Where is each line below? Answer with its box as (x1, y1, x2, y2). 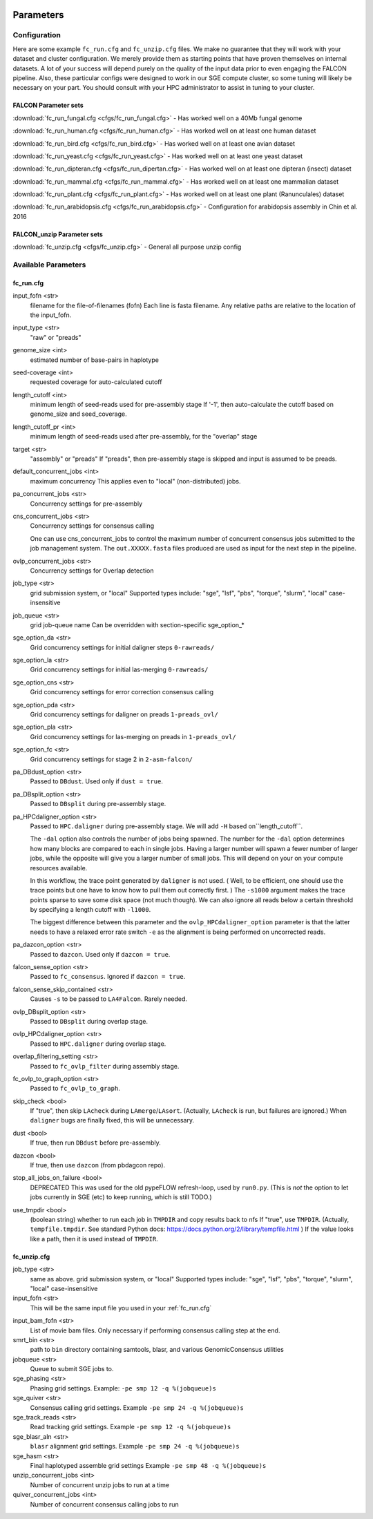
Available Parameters (12, 260, 86, 269)
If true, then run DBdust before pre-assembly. (30, 1138, 162, 1147)
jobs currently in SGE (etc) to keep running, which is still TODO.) (30, 1193, 212, 1201)
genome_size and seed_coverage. (30, 410, 127, 418)
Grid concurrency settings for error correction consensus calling (30, 688, 214, 696)
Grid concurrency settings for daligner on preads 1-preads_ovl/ (30, 710, 219, 718)
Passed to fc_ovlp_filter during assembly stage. (30, 1062, 180, 1070)
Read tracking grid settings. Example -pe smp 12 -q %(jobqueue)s (30, 1423, 231, 1431)
